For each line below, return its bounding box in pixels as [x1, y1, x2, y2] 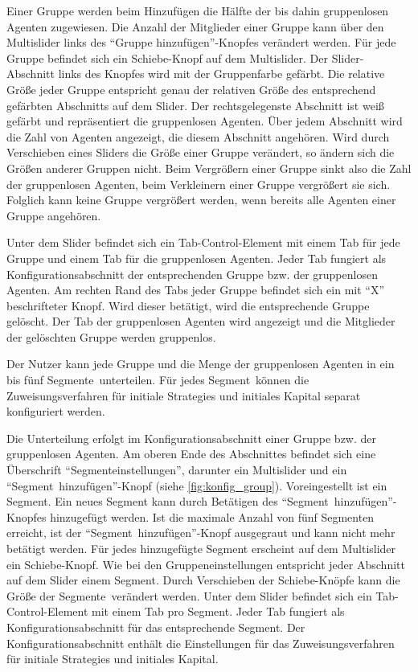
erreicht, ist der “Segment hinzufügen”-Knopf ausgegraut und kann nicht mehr [6, 524, 395, 541]
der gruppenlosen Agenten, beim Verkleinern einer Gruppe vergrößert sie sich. [6, 175, 391, 192]
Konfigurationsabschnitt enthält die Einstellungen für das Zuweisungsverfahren [6, 634, 395, 651]
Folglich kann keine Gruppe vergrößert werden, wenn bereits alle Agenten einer [6, 191, 396, 208]
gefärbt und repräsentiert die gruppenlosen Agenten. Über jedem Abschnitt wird [6, 113, 403, 129]
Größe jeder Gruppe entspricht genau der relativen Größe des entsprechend [6, 80, 376, 97]
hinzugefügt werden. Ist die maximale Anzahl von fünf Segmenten [50, 508, 375, 525]
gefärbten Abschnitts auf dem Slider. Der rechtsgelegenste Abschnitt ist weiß [6, 96, 384, 113]
